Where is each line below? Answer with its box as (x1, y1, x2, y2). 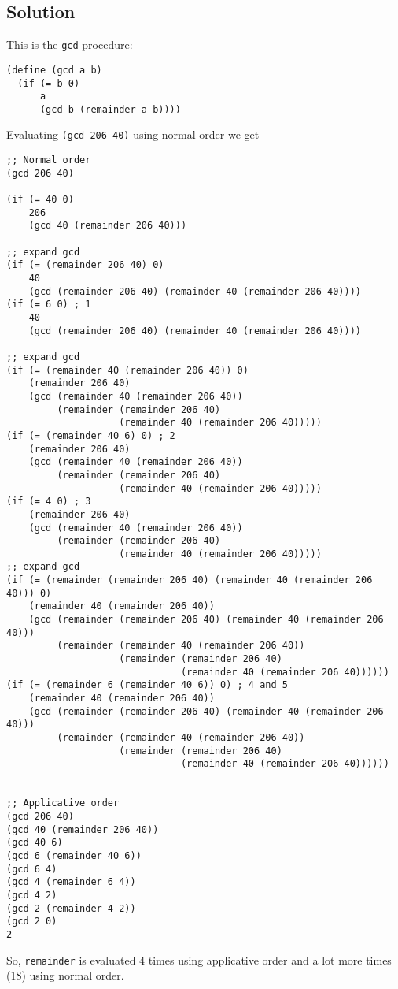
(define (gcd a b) (6, 64, 102, 76)
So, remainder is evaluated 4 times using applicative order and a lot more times (6, 951, 392, 968)
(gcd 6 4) (6, 863, 57, 875)
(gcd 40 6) (6, 837, 63, 849)
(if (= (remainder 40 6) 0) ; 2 (6, 429, 175, 441)
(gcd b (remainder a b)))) (39, 103, 181, 115)
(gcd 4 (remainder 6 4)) (6, 876, 136, 888)
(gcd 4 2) (6, 889, 57, 901)
